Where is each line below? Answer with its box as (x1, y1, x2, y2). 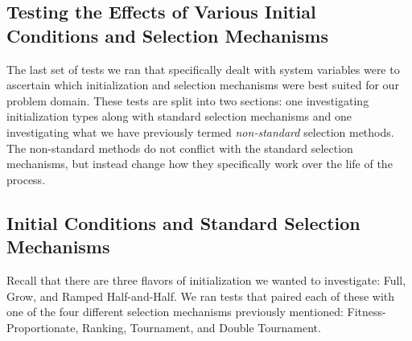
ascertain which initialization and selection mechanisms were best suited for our (6, 76, 399, 93)
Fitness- (347, 303, 386, 320)
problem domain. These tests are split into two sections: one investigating (6, 92, 369, 109)
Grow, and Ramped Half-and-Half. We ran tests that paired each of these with (6, 287, 395, 304)
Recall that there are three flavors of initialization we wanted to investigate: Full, (6, 271, 406, 288)
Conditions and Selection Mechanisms (6, 23, 328, 47)
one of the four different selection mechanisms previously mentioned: (6, 303, 344, 320)
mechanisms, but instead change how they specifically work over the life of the (6, 155, 393, 172)
